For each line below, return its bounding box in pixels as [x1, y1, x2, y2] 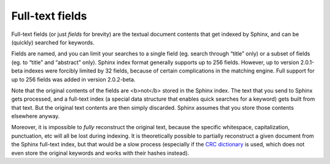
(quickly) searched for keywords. [11, 38, 95, 46]
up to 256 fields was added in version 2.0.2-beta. [11, 76, 136, 83]
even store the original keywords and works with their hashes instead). [11, 149, 189, 157]
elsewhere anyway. [11, 113, 61, 120]
